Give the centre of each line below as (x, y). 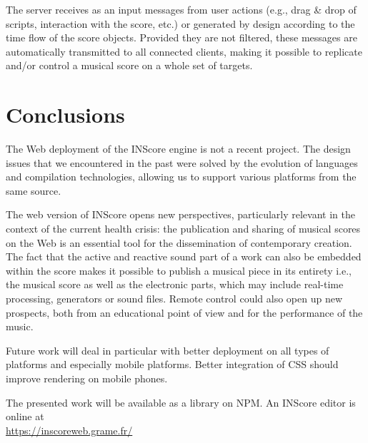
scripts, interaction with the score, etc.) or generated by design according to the (180, 23)
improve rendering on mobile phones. (87, 378)
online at (25, 416)
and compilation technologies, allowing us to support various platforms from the (181, 177)
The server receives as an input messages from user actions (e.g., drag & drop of (181, 9)
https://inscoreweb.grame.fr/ (69, 430)
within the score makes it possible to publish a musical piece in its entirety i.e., (179, 270)
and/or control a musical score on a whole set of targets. (129, 65)
